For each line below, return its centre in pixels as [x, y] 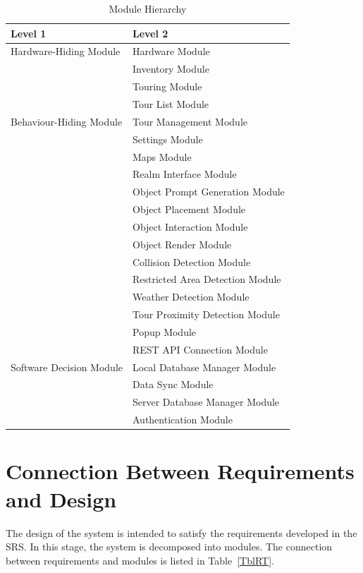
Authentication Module [182, 420]
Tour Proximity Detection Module [206, 314]
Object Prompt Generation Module [208, 192]
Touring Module [167, 86]
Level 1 [29, 33]
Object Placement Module [189, 209]
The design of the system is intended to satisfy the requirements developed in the [181, 532]
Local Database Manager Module [204, 367]
